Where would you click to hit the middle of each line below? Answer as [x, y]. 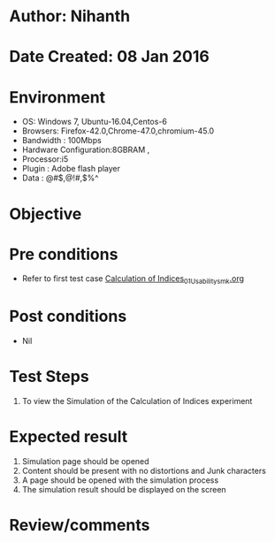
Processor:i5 [45, 159]
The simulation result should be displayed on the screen [124, 490]
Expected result [69, 437]
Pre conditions [64, 254]
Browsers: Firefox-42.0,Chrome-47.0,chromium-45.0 [118, 131]
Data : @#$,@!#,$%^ [60, 178]
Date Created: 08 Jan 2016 [109, 57]
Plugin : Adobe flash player [71, 169]
